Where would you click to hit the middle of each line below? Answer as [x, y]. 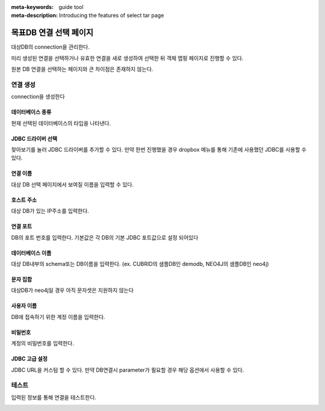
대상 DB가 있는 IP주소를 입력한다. [50, 211]
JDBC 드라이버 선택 [34, 138]
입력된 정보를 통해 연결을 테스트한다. [54, 397]
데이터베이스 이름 [31, 253]
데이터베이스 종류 [31, 112]
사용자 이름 [24, 306]
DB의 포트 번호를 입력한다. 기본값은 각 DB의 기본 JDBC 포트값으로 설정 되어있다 [105, 237]
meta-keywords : [32, 7]
